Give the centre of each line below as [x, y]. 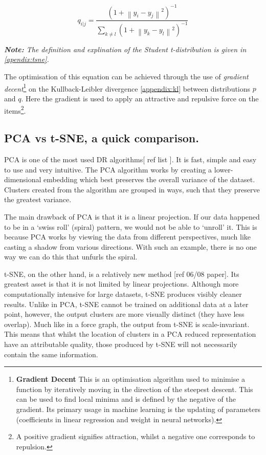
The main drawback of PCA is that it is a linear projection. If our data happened [132, 216]
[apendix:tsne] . [27, 59]
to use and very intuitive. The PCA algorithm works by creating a [108, 169]
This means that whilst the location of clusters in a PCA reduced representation [130, 334]
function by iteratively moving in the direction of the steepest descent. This [135, 389]
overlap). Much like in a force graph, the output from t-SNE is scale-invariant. [127, 324]
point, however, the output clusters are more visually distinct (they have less [124, 314]
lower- [224, 169]
